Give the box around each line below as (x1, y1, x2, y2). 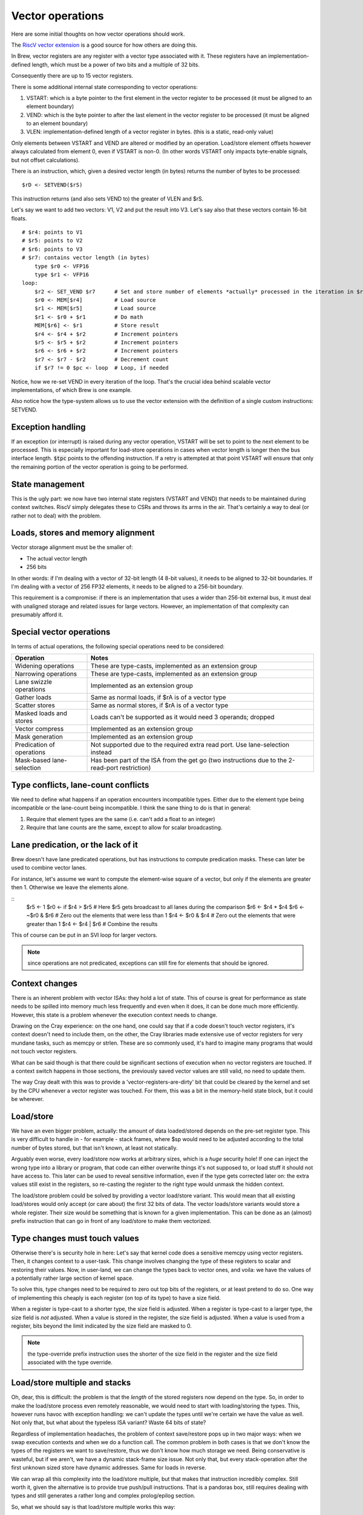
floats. (11, 215, 27, 222)
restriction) (119, 764, 151, 772)
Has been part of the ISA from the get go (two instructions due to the (91, 756, 287, 765)
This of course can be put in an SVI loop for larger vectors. (11, 931, 157, 939)
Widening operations (15, 662, 74, 670)
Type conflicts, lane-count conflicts (11, 779, 149, 790)
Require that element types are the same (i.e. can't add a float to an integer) (26, 815, 215, 822)
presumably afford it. (11, 611, 64, 618)
